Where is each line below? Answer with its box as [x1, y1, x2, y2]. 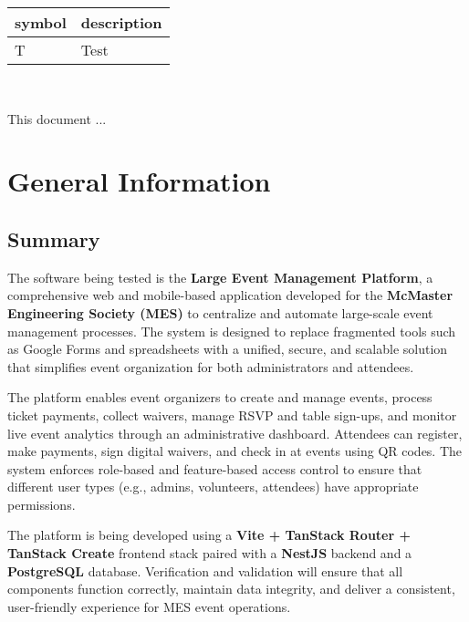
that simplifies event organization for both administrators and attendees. [7, 357, 414, 376]
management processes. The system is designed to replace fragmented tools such [7, 321, 456, 340]
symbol [15, 12, 67, 33]
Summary [7, 224, 100, 253]
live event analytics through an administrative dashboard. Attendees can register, [7, 423, 463, 442]
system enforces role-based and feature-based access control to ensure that [7, 459, 422, 478]
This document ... [7, 109, 107, 128]
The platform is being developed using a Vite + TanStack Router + [7, 525, 412, 544]
